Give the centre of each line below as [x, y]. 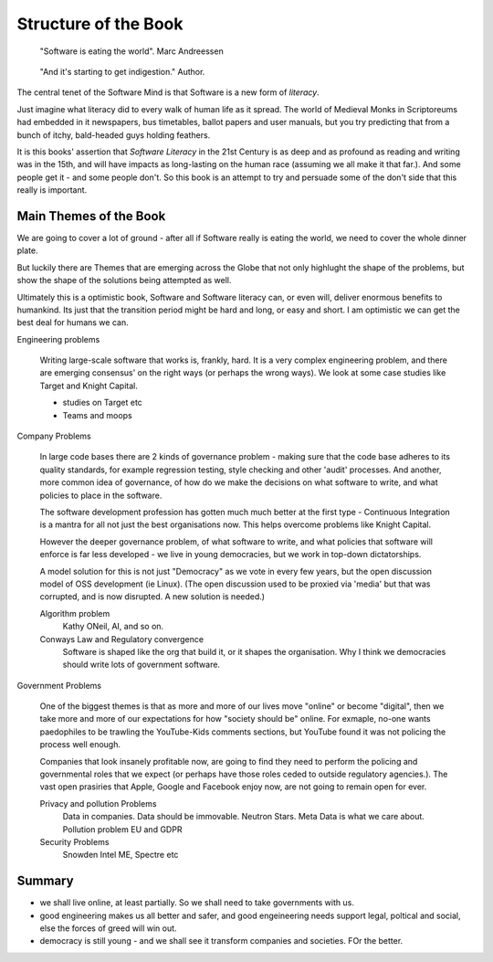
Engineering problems [58, 339]
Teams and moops [97, 415]
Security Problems [74, 841]
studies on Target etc [103, 403]
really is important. [52, 190]
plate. [27, 250]
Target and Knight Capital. [89, 386]
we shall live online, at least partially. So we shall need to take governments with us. [197, 903]
